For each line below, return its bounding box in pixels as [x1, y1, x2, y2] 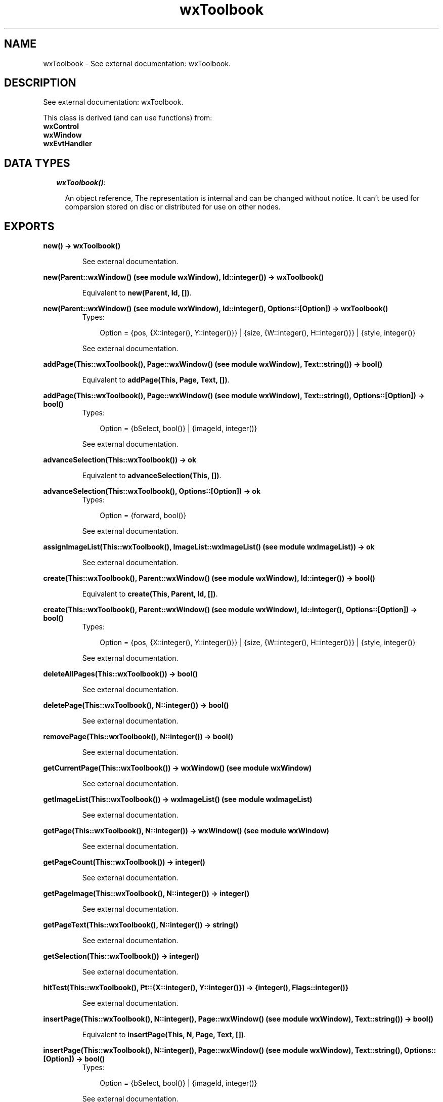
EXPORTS [4, 220, 55, 233]
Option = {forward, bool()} [100, 511, 187, 520]
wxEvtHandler [43, 139, 92, 148]
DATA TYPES [4, 156, 70, 169]
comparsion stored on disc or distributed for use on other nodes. [65, 202, 281, 211]
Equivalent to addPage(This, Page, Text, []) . [82, 375, 230, 385]
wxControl [43, 122, 79, 131]
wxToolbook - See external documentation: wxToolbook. [43, 59, 231, 68]
